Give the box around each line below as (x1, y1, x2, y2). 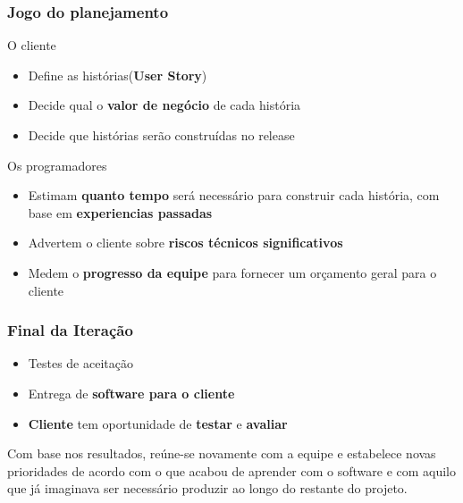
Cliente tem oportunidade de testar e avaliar (28, 414, 288, 432)
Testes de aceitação (28, 354, 133, 373)
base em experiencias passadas (28, 203, 213, 222)
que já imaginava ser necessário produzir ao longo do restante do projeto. (7, 479, 408, 498)
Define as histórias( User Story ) (28, 65, 207, 84)
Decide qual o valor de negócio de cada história (28, 96, 301, 114)
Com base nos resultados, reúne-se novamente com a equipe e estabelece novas (7, 444, 436, 463)
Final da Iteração (7, 319, 133, 341)
